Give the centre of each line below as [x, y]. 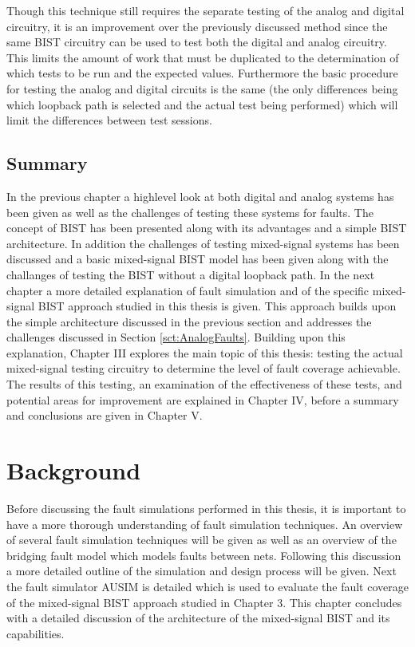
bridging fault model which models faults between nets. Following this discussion [204, 555]
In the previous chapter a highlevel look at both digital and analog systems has [200, 196]
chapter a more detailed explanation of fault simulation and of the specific [188, 290]
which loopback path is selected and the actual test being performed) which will [202, 104]
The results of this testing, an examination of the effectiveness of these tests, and [204, 384]
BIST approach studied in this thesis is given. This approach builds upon [217, 306]
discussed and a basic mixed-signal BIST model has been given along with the [198, 259]
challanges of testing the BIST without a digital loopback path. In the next [191, 274]
